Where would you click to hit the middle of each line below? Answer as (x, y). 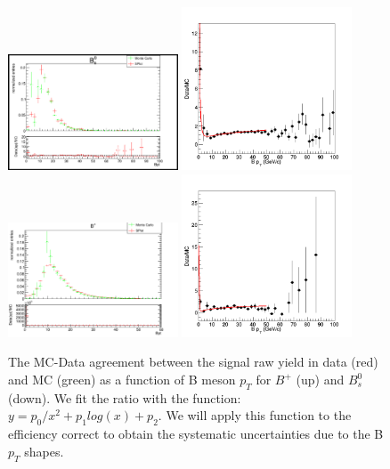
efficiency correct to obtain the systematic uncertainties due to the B (196, 434)
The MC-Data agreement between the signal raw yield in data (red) (193, 362)
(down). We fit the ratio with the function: (125, 397)
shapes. (44, 451)
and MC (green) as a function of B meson (122, 379)
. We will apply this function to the (255, 415)
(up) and (320, 379)
